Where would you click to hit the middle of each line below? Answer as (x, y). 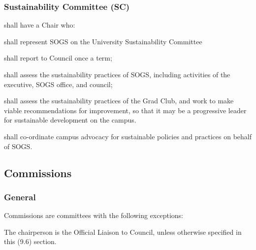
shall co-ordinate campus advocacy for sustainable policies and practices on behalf (128, 136)
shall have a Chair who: (40, 25)
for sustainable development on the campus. (70, 120)
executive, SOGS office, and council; (58, 84)
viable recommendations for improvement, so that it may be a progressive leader (125, 110)
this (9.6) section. (30, 241)
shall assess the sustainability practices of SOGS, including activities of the (117, 74)
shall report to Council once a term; (58, 58)
